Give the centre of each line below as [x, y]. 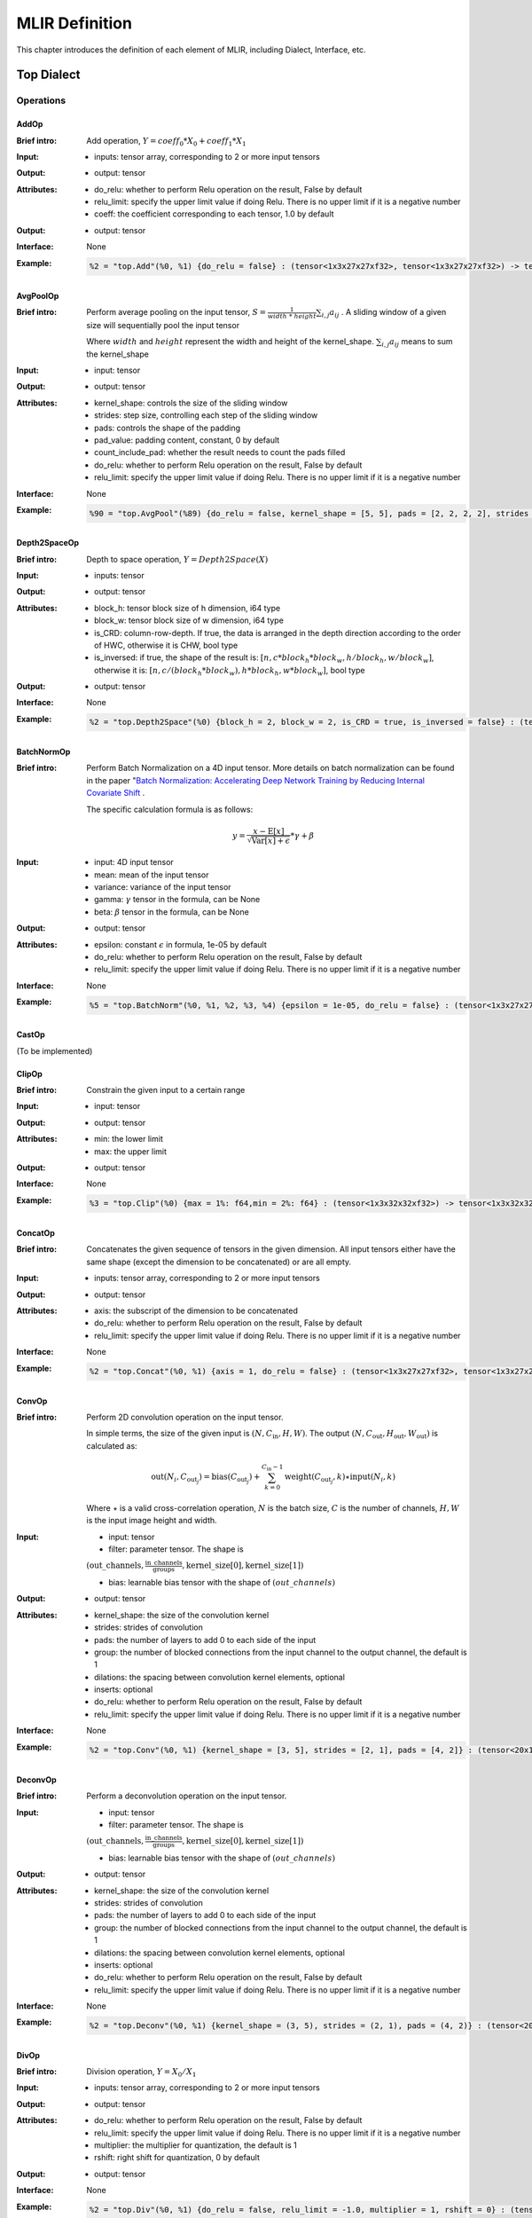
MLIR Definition [74, 23]
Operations [41, 100]
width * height [292, 316]
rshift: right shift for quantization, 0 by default [177, 2158]
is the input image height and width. [152, 1521]
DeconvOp [36, 1780]
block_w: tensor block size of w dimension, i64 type [189, 620]
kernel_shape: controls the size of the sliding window [191, 403]
